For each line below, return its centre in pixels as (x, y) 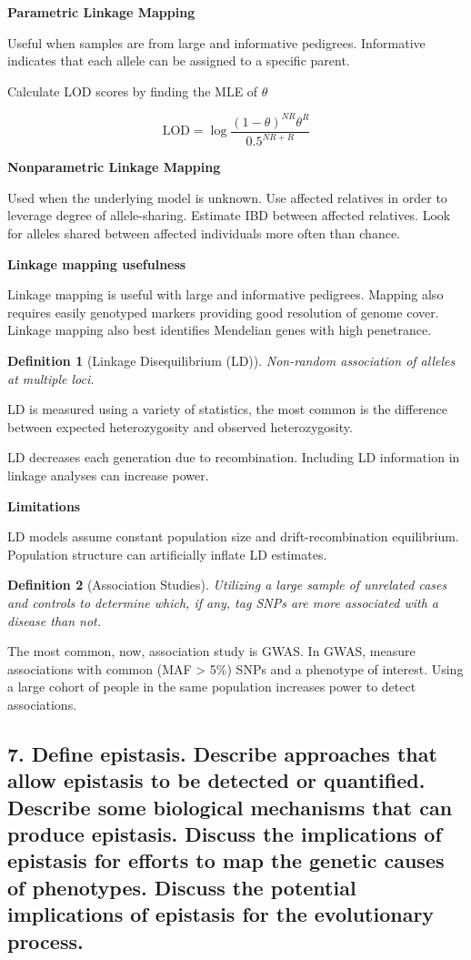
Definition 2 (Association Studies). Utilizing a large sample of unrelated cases (227, 585)
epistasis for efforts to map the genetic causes (226, 860)
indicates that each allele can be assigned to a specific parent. (179, 61)
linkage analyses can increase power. (108, 475)
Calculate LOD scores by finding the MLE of (133, 91)
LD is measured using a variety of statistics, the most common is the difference (228, 409)
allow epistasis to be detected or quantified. (216, 780)
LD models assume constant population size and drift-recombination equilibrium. (233, 536)
